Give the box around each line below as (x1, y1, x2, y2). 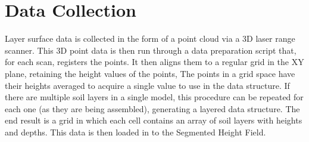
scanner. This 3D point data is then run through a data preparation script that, (5, 44, 296, 56)
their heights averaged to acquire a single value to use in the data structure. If (5, 79, 290, 91)
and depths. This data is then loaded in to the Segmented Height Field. (5, 125, 266, 138)
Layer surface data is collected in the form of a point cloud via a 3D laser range (5, 32, 295, 45)
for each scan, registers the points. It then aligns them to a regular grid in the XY (5, 55, 304, 68)
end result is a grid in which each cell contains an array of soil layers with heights (5, 114, 302, 126)
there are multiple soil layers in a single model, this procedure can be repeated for (5, 91, 304, 103)
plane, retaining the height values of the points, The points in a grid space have (5, 67, 295, 79)
